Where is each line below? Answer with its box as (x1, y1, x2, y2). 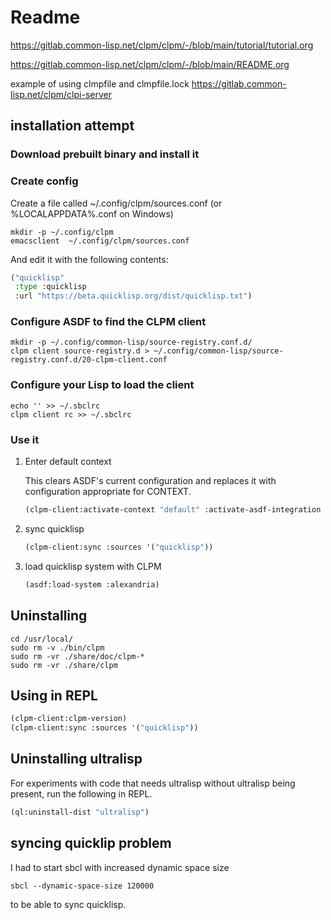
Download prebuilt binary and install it (10, 147, 200, 161)
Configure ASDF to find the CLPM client (10, 315, 207, 329)
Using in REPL (10, 687, 98, 704)
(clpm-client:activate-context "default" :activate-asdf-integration (24, 505, 322, 515)
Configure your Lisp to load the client (10, 378, 195, 392)
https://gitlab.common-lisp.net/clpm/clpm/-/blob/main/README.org (10, 58, 290, 70)
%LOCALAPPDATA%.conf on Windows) (10, 207, 174, 220)
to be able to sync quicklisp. (10, 898, 127, 910)
